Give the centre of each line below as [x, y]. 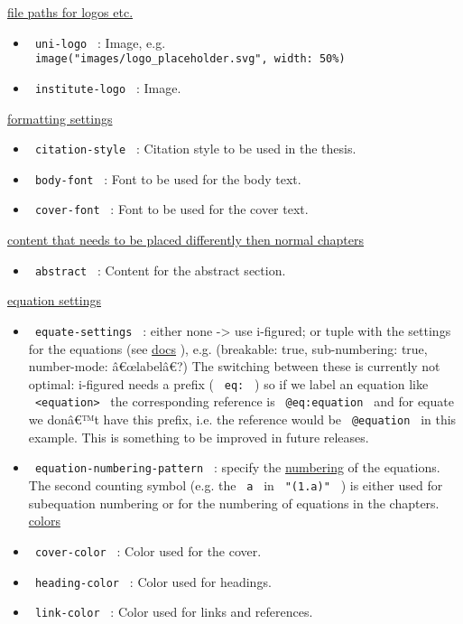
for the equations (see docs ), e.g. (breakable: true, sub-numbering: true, [228, 348]
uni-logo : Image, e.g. [100, 42]
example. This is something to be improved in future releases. [199, 437]
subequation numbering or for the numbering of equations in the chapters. [234, 503]
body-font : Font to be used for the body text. [168, 178]
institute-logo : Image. [108, 87]
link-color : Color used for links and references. [174, 612]
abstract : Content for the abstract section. [160, 270]
